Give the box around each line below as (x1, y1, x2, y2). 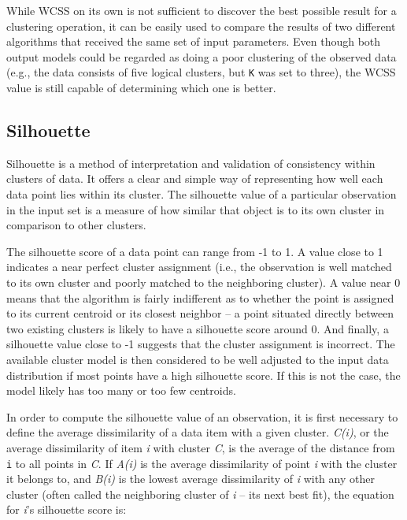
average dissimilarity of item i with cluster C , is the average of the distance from (6, 439, 395, 455)
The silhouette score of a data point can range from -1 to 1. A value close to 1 (6, 243, 383, 259)
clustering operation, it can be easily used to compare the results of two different (6, 17, 396, 34)
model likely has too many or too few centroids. (6, 382, 236, 399)
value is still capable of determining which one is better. (6, 80, 276, 96)
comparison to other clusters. (6, 217, 146, 233)
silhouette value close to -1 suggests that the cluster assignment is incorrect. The (6, 336, 395, 352)
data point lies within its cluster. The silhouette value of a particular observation (6, 186, 397, 202)
